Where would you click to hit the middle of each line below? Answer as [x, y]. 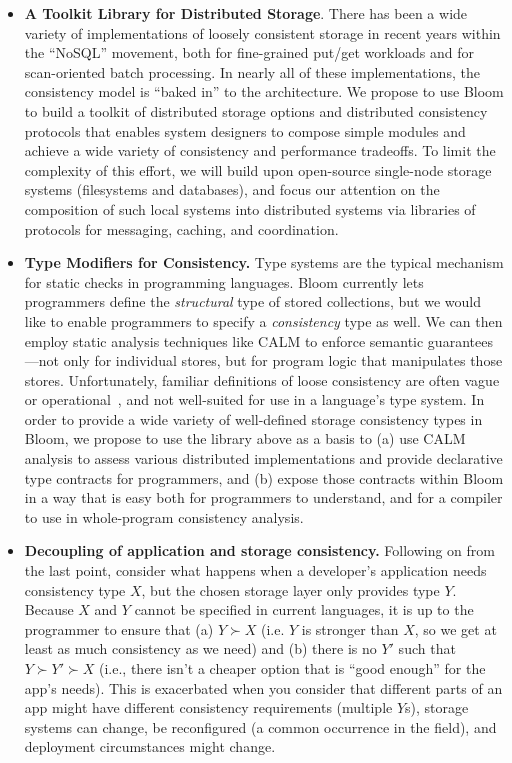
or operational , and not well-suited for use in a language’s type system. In [254, 399]
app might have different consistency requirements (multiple [208, 707]
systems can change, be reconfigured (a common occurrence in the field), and [260, 726]
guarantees [460, 340]
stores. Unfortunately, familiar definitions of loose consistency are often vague [262, 379]
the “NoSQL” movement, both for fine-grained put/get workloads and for [249, 52]
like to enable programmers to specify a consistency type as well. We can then [263, 320]
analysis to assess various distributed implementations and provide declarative [263, 458]
